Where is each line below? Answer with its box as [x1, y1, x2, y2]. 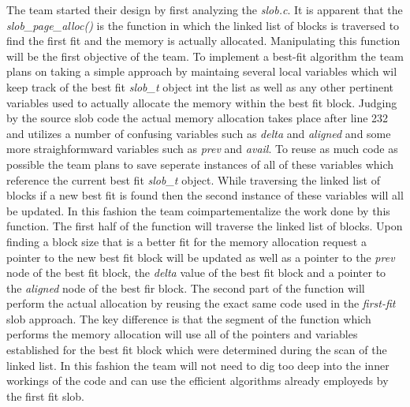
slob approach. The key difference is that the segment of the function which [6, 310, 371, 327]
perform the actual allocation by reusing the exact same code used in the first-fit [6, 295, 396, 312]
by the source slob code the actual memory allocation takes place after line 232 [6, 110, 389, 126]
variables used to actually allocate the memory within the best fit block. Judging [6, 94, 397, 110]
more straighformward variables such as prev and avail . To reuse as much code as [6, 140, 398, 157]
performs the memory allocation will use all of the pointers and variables [6, 326, 358, 342]
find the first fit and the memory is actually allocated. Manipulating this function [6, 32, 401, 49]
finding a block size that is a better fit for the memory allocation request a [6, 233, 367, 249]
